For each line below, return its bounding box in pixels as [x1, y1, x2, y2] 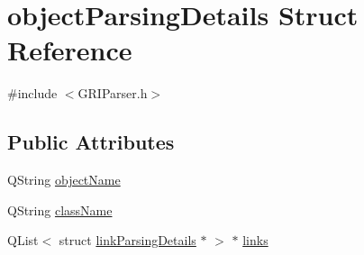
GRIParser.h [77, 84, 148, 103]
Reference [7, 32, 132, 68]
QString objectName [7, 170, 121, 189]
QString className [7, 200, 113, 219]
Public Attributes [7, 128, 175, 156]
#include [7, 84, 58, 103]
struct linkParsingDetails [59, 231, 196, 250]
